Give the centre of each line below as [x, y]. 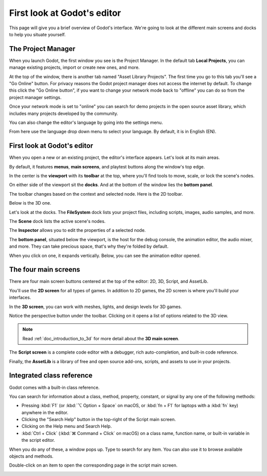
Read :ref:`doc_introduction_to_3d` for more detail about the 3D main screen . [101, 338]
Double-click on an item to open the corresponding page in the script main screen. [93, 465]
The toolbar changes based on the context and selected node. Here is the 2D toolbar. [96, 194]
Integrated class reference [51, 376]
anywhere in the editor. [45, 412]
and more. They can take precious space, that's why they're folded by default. [89, 246]
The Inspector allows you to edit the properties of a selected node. [77, 230]
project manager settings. [35, 97]
